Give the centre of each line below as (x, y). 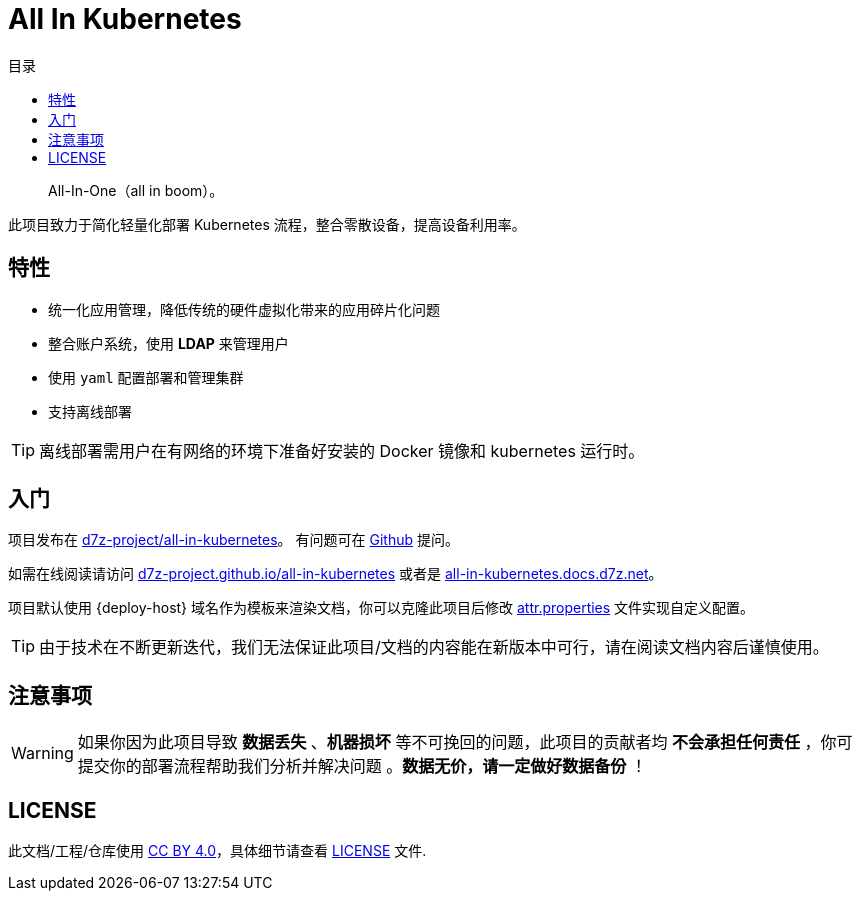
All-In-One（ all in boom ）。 (136, 190)
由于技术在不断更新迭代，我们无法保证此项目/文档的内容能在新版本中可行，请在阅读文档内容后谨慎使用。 (434, 647)
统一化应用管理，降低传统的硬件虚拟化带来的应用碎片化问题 (244, 309)
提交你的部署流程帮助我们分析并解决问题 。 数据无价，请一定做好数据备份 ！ (362, 766)
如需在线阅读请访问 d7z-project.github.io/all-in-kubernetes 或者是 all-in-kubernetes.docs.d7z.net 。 (335, 574)
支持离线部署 (90, 411)
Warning (42, 753)
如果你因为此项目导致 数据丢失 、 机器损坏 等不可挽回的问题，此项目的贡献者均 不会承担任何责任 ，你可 (465, 742)
